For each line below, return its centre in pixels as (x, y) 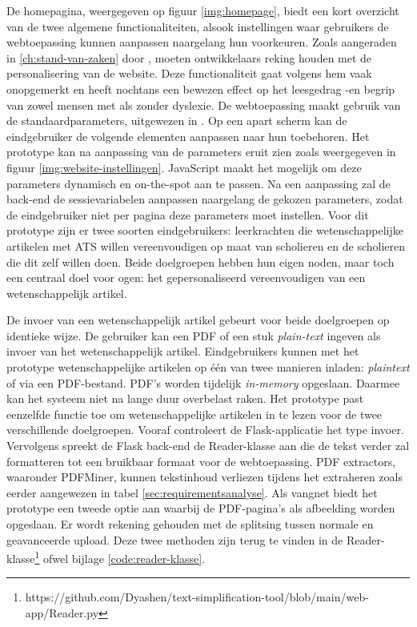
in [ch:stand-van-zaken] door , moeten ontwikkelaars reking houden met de (189, 57)
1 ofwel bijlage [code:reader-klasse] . (120, 557)
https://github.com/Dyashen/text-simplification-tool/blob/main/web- (197, 597)
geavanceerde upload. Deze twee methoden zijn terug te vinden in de (175, 539)
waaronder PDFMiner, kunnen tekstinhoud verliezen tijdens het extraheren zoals (204, 477)
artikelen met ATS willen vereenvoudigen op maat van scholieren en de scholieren (206, 245)
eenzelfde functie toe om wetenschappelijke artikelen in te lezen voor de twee (194, 414)
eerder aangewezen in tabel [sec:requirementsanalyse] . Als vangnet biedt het (192, 492)
